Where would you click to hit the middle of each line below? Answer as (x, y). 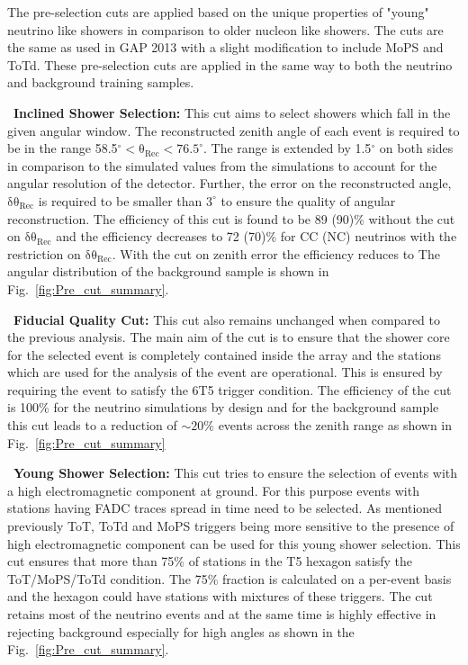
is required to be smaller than (120, 200)
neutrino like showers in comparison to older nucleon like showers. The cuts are (225, 29)
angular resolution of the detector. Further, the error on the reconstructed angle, (229, 183)
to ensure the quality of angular (308, 200)
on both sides (416, 148)
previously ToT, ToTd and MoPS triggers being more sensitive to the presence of (231, 526)
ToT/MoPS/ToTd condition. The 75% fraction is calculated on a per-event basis (229, 578)
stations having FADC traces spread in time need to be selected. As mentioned (225, 508)
